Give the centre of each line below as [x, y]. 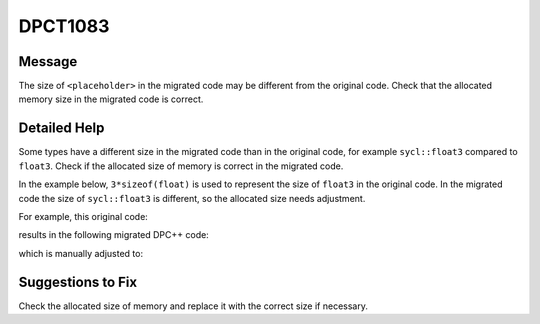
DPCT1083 [64, 26]
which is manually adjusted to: [81, 253]
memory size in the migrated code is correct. [111, 99]
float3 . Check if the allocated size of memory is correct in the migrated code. [181, 166]
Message [48, 61]
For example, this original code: [83, 216]
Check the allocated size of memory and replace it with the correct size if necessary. [193, 306]
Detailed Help [61, 128]
